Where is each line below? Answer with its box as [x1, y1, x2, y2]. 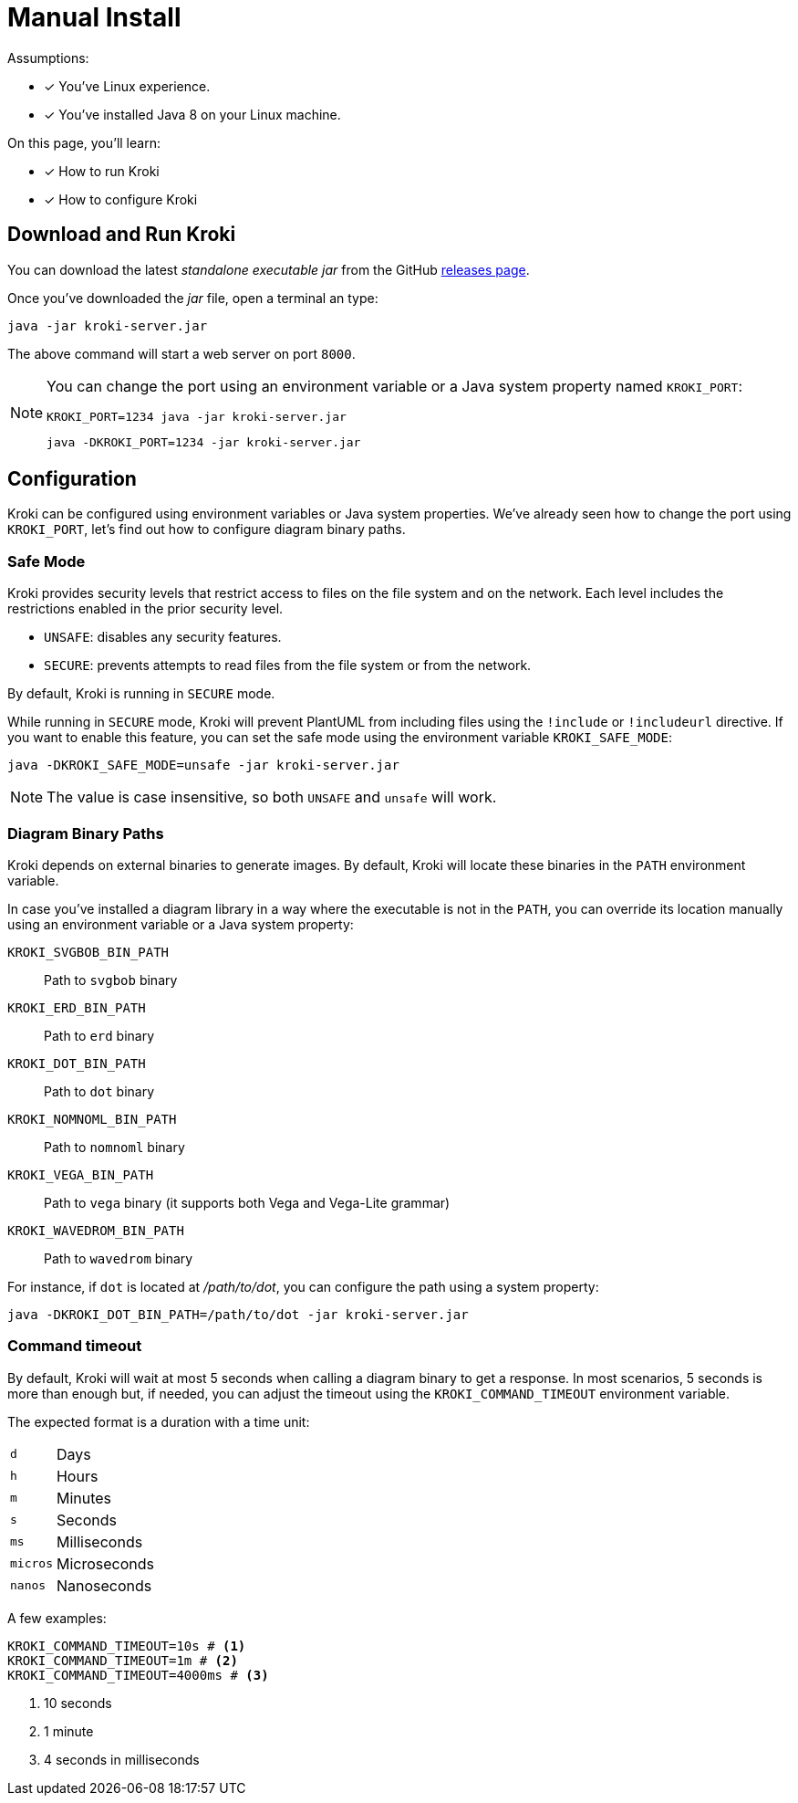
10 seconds [44, 1694, 112, 1711]
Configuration [7, 467, 137, 491]
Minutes [56, 1488, 112, 1507]
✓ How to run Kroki [44, 162, 160, 179]
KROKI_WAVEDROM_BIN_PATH [7, 1222, 184, 1238]
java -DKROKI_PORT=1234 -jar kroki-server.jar [47, 435, 361, 449]
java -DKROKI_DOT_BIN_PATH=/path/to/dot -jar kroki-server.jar [7, 1306, 469, 1322]
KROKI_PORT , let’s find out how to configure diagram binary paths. [7, 521, 406, 538]
